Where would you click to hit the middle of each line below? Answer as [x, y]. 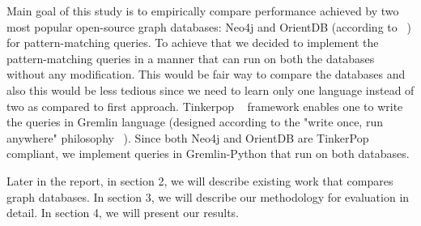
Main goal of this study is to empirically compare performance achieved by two [203, 11]
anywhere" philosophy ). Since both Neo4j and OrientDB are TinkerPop [188, 137]
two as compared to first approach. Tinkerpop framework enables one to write [205, 106]
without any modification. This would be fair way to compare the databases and [206, 74]
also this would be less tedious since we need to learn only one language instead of [210, 90]
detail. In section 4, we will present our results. [123, 213]
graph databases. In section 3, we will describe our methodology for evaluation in [208, 196]
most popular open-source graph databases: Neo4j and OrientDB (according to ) [209, 26]
